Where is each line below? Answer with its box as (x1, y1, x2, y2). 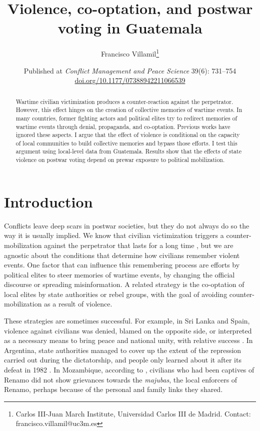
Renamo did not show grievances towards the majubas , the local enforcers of (4, 374, 237, 384)
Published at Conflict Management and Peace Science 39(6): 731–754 (23, 65, 236, 75)
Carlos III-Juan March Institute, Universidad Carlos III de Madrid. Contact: (15, 408, 251, 418)
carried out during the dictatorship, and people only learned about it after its (4, 354, 241, 365)
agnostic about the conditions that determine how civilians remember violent (4, 249, 240, 260)
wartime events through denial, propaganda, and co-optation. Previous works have (15, 122, 230, 130)
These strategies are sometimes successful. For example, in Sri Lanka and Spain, (4, 315, 250, 326)
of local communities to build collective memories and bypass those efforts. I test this (15, 138, 237, 147)
